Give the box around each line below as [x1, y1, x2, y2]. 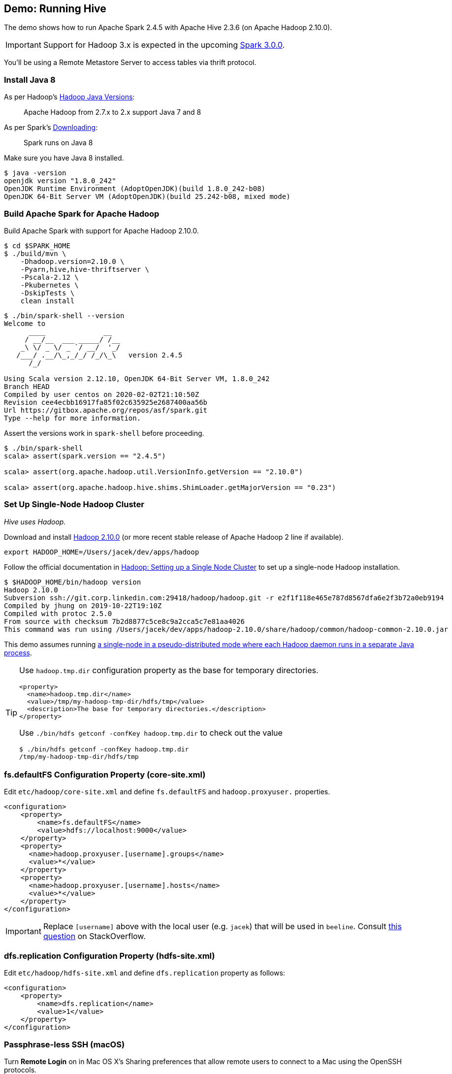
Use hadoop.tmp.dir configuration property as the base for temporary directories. [19, 665, 319, 675]
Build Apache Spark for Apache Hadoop [4, 208, 160, 219]
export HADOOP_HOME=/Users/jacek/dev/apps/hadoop [4, 548, 199, 556]
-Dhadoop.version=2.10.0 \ [20, 257, 125, 265]
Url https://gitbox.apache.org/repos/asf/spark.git [4, 406, 208, 414]
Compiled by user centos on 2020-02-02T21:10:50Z [4, 390, 199, 398]
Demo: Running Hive [4, 2, 106, 15]
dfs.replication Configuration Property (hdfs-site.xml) [4, 950, 215, 961]
